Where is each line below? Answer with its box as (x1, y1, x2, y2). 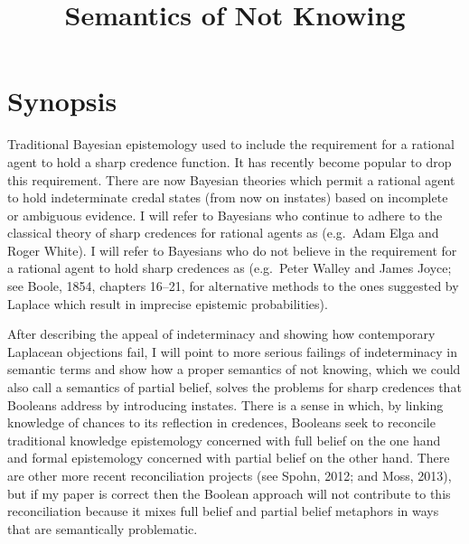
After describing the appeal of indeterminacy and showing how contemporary (7, 324, 436, 343)
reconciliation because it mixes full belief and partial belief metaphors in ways (7, 502, 439, 521)
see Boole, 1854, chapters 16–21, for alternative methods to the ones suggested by (7, 277, 459, 295)
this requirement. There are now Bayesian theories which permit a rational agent (7, 170, 455, 189)
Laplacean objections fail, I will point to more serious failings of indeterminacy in (7, 342, 458, 361)
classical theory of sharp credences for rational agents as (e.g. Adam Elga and (7, 223, 439, 242)
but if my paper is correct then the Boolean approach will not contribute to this (7, 483, 451, 502)
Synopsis (7, 82, 117, 119)
